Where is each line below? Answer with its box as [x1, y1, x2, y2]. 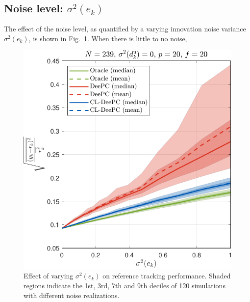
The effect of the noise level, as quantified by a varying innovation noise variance [4, 24, 246, 34]
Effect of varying [24, 271, 74, 281]
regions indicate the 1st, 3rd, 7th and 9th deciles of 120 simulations [24, 280, 225, 290]
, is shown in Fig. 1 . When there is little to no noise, [28, 33, 187, 43]
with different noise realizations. [24, 290, 120, 300]
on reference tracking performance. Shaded [102, 271, 231, 281]
